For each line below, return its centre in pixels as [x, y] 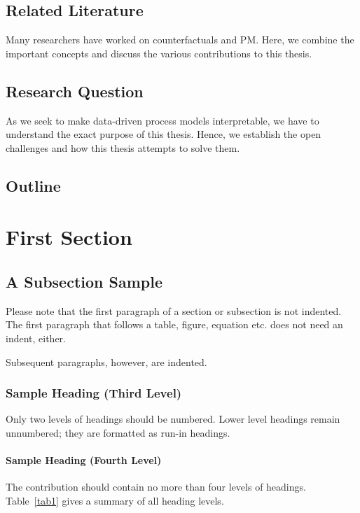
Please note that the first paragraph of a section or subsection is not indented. [174, 310]
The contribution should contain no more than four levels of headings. [156, 487]
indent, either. [36, 338]
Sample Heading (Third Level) [94, 393]
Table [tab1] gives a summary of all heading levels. [115, 500]
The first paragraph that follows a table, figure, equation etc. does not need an [174, 324]
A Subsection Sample [84, 281]
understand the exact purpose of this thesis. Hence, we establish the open [164, 134]
